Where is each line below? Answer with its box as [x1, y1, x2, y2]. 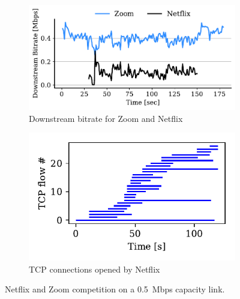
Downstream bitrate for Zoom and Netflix [29, 112, 183, 124]
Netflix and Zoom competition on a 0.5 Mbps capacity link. [5, 283, 225, 295]
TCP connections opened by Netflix [29, 262, 160, 275]
